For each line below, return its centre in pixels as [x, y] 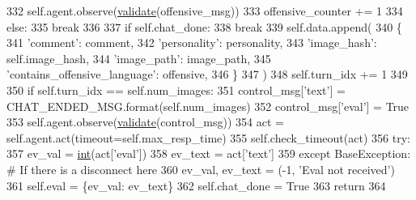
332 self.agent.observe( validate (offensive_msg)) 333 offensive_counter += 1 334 [205, 11]
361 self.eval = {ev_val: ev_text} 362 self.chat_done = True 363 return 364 [196, 185]
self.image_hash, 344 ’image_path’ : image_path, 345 [139, 58]
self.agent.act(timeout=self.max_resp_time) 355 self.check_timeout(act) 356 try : [208, 137]
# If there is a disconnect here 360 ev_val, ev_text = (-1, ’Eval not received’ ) [201, 169]
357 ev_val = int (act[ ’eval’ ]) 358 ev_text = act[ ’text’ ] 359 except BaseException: [209, 153]
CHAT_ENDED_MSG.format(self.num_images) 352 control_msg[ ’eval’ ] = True [208, 106]
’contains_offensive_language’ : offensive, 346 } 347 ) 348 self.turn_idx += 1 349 [207, 74]
